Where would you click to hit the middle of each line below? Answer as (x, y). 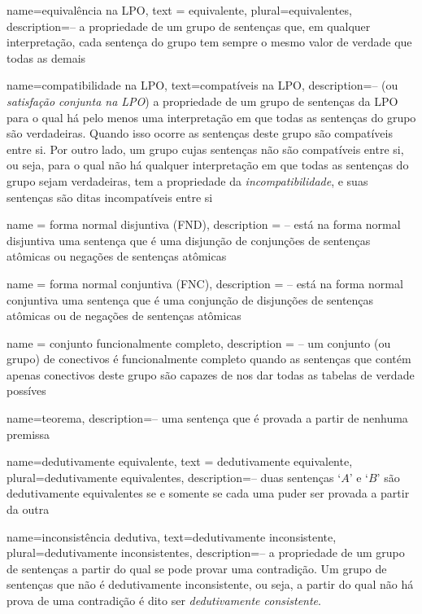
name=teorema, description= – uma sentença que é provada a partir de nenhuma (207, 418)
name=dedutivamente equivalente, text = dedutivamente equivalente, (180, 461)
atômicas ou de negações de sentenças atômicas (124, 316)
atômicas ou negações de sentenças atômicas (117, 256)
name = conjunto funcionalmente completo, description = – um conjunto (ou (199, 342)
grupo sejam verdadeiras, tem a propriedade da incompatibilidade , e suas (187, 180)
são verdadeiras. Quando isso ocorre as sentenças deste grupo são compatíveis (200, 133)
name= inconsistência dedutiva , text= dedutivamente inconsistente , (172, 536)
